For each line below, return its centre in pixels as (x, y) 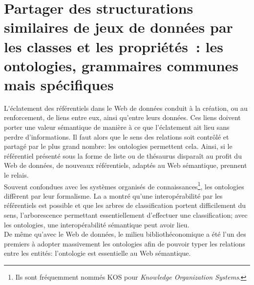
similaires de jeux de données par (118, 27)
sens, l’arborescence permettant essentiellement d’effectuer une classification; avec (126, 215)
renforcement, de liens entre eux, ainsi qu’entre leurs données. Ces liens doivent (122, 117)
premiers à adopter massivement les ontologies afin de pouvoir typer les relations (125, 243)
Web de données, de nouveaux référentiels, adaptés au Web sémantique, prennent (126, 165)
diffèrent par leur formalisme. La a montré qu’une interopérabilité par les (113, 195)
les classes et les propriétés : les (114, 46)
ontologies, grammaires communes (121, 65)
